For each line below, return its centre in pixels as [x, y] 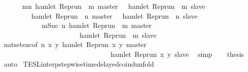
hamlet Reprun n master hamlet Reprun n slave [114, 15]
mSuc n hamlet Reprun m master [96, 25]
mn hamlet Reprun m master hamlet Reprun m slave [114, 6]
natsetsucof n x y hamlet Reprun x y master [75, 44]
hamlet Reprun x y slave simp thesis [177, 54]
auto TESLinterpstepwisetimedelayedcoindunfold [79, 63]
